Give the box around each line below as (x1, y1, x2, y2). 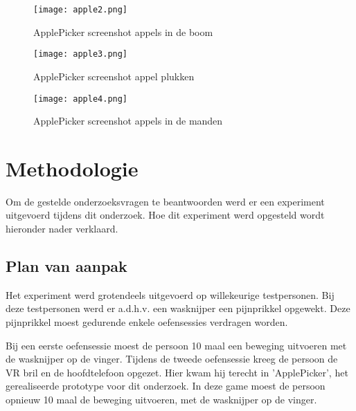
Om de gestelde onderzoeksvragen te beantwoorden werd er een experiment (6, 194, 325, 208)
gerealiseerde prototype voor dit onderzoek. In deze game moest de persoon (6, 378, 326, 393)
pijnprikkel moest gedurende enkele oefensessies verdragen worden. (6, 315, 288, 329)
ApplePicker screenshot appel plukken (33, 68, 195, 83)
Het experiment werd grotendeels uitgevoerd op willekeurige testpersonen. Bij (6, 287, 335, 302)
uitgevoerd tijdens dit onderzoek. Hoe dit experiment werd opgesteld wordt (6, 208, 325, 222)
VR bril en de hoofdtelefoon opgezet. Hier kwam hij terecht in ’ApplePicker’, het (6, 365, 348, 379)
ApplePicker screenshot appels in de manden (33, 113, 223, 128)
